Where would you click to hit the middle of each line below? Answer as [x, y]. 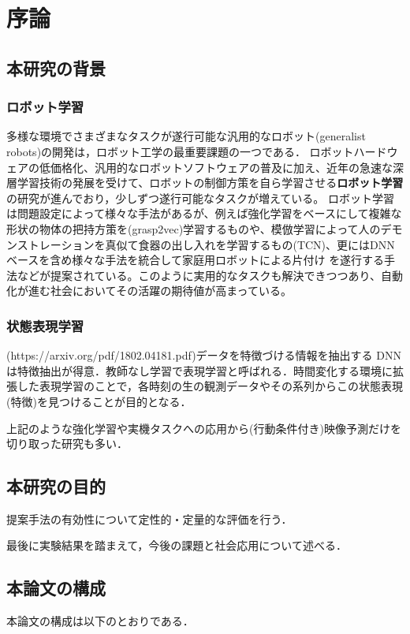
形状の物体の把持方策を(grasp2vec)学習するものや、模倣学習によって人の [194, 228]
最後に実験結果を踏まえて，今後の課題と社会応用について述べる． [177, 545]
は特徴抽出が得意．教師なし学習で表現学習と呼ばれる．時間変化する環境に [199, 370]
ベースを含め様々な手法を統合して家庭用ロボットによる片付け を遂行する [196, 260]
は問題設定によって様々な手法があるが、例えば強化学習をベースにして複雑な [204, 213]
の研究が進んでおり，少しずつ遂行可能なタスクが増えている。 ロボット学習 [200, 198]
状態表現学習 [45, 325]
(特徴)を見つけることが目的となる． [99, 401]
